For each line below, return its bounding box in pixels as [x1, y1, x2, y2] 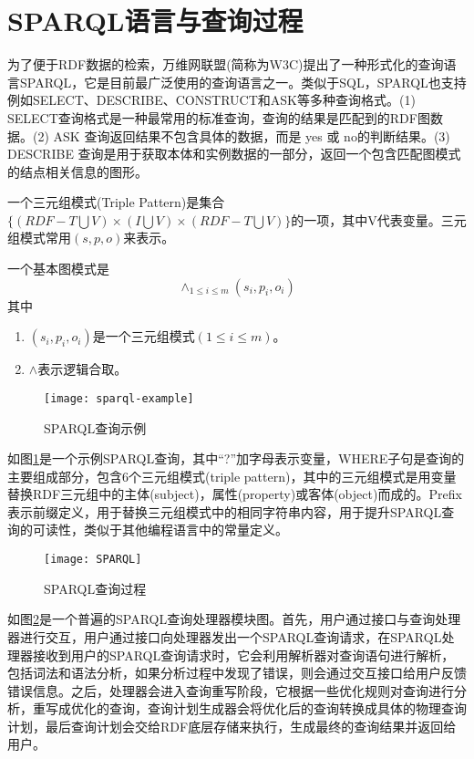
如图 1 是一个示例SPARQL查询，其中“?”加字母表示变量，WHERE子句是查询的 [7, 449, 465, 468]
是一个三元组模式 [92, 327, 195, 346]
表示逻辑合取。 [37, 359, 128, 379]
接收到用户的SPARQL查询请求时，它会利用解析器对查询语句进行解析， [32, 645, 455, 664]
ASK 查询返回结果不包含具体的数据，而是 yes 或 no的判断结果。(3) [53, 126, 450, 145]
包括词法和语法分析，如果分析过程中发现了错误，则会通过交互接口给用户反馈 [7, 663, 467, 682]
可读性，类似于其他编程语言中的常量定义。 [32, 520, 288, 539]
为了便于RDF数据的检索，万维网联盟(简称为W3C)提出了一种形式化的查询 [7, 55, 444, 74]
